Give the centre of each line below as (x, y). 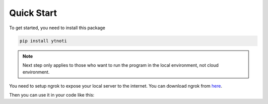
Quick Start (33, 13)
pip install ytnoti (43, 41)
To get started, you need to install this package (57, 28)
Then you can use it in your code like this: (52, 95)
